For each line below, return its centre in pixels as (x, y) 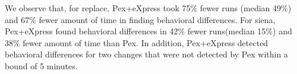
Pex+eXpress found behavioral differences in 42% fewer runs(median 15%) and (148, 31)
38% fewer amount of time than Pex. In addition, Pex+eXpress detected (137, 42)
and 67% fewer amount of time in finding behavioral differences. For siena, (140, 19)
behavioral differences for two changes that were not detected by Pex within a (146, 54)
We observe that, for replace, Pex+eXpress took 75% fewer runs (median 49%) (148, 8)
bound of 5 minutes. (41, 65)
